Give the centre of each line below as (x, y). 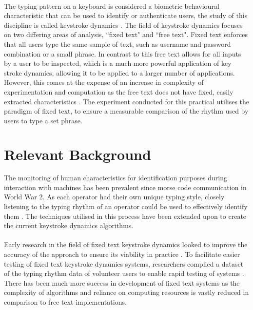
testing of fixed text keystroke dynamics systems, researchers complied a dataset (124, 263)
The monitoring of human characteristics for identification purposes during (116, 178)
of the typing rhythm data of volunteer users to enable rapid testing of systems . (124, 273)
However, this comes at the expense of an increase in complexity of (104, 82)
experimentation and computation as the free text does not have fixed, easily (119, 91)
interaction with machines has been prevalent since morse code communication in (125, 187)
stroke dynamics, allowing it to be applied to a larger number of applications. (119, 72)
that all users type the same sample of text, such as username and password (117, 44)
